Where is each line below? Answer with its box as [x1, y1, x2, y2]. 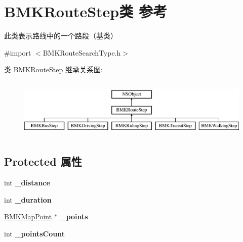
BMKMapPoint [4, 211, 52, 222]
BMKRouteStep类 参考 [4, 1, 167, 22]
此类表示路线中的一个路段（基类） [4, 30, 117, 41]
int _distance [4, 177, 50, 188]
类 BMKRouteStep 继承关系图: [4, 64, 103, 75]
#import [4, 47, 31, 58]
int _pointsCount [4, 228, 65, 238]
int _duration [4, 194, 52, 205]
